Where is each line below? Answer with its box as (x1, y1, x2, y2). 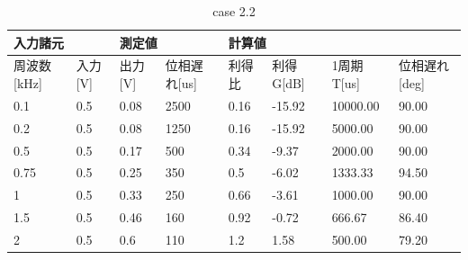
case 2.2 (212, 2, 256, 20)
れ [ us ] (165, 74, 197, 93)
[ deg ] (399, 74, 425, 93)
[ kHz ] (13, 74, 42, 93)
